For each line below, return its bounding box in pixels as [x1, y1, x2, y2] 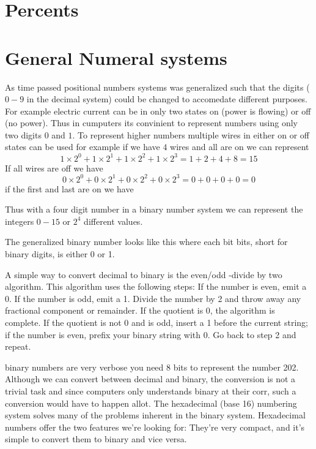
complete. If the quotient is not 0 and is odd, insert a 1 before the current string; [5, 316, 308, 328]
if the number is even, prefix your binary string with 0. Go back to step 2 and [5, 328, 296, 341]
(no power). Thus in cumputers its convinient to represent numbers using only [5, 116, 298, 129]
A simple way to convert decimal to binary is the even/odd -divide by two [5, 268, 282, 281]
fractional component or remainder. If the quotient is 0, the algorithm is [5, 304, 275, 317]
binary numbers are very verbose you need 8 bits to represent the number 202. [5, 360, 299, 373]
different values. [84, 214, 143, 227]
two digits [5, 128, 42, 141]
